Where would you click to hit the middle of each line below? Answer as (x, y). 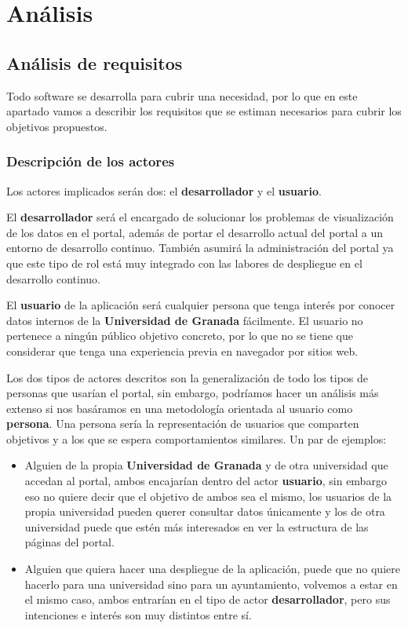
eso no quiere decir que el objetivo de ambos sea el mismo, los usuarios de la (208, 496)
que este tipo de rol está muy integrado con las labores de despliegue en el (184, 263)
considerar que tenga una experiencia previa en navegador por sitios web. (182, 351)
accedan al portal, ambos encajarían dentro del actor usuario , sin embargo (206, 481)
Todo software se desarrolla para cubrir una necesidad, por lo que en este (182, 95)
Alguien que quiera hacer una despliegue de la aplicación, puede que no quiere (212, 569)
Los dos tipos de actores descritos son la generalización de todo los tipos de (188, 377)
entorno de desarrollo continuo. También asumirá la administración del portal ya (200, 248)
